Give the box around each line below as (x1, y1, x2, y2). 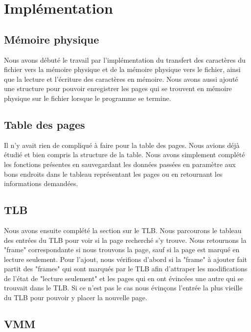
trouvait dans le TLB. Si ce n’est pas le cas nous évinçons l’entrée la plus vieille (4, 283, 243, 293)
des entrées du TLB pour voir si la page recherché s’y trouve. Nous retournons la (4, 235, 247, 245)
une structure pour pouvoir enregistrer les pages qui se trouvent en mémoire (4, 83, 232, 94)
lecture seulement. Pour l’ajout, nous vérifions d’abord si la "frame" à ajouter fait (4, 254, 247, 264)
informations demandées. (4, 178, 78, 189)
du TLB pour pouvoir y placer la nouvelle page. (4, 292, 147, 303)
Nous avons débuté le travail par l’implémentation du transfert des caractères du (4, 54, 246, 65)
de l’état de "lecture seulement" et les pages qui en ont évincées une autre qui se (4, 273, 244, 283)
